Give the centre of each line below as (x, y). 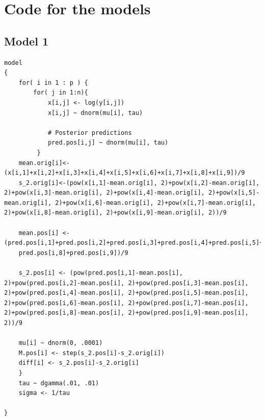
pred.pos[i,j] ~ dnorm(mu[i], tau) (108, 143)
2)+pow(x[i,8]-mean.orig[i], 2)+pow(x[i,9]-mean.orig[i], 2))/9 (115, 213)
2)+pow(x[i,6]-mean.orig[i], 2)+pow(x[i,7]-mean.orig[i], (155, 203)
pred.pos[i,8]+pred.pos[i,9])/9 (73, 253)
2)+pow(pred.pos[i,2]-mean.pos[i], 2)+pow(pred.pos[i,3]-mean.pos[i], (126, 283)
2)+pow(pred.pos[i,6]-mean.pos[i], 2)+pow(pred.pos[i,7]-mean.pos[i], (126, 303)
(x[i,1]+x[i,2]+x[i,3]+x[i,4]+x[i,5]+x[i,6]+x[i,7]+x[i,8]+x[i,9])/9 (125, 173)
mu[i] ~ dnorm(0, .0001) (61, 343)
